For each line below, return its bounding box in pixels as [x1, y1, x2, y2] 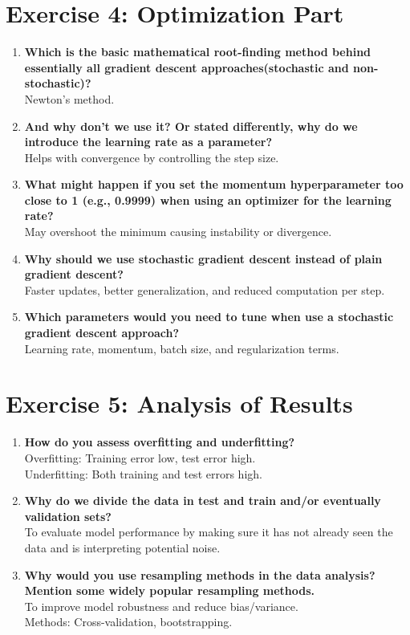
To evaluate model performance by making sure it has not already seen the [24, 523, 393, 540]
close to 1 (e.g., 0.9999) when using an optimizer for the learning [24, 191, 392, 208]
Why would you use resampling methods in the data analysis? [24, 566, 375, 583]
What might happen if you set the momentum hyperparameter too [24, 176, 404, 193]
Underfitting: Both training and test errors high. [24, 465, 262, 482]
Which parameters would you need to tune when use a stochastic [24, 308, 394, 325]
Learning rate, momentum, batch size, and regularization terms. [24, 340, 339, 356]
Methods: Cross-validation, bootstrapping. [24, 613, 233, 630]
